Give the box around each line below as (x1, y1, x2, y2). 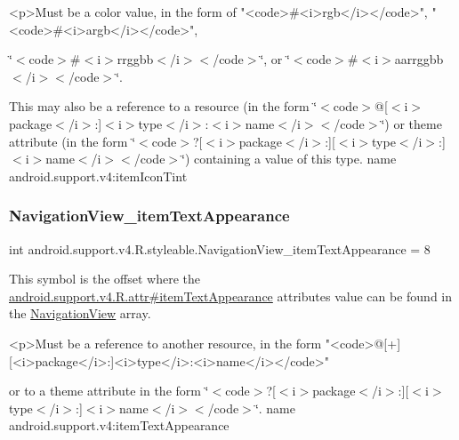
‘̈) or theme (381, 114, 442, 132)
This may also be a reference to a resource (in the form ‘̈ (9, 97, 318, 116)
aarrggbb (394, 50, 444, 68)
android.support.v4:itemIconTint (9, 166, 188, 185)
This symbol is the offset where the (9, 269, 200, 288)
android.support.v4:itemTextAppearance (9, 416, 229, 435)
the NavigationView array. (9, 304, 151, 323)
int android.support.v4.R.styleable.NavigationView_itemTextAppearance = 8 (9, 239, 431, 258)
